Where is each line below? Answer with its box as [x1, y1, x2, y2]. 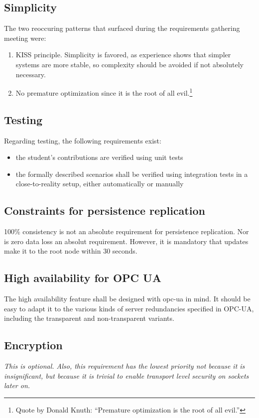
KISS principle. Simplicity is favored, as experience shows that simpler [15, 49, 231, 60]
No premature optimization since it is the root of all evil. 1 [15, 86, 193, 98]
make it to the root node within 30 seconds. [4, 246, 137, 256]
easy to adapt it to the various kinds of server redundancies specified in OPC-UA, [4, 303, 254, 313]
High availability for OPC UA [4, 270, 161, 285]
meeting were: [4, 32, 46, 43]
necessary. [15, 69, 46, 79]
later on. [4, 380, 30, 391]
